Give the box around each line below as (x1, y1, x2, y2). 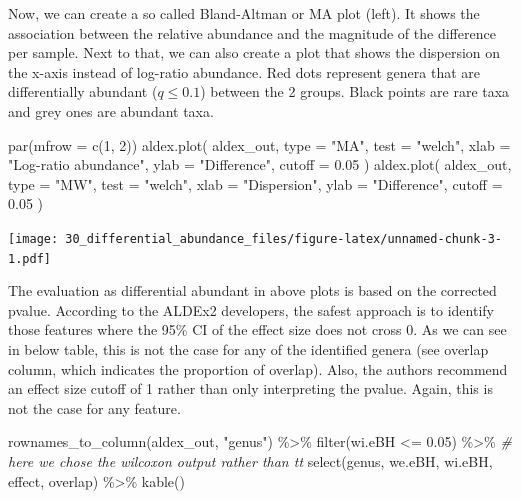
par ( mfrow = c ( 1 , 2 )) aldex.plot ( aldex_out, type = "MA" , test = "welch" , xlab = (8, 134, 511, 155)
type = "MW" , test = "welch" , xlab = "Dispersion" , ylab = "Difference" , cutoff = (8, 173, 503, 194)
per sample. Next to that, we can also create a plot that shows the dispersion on (8, 42, 501, 63)
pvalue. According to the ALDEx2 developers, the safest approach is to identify (8, 299, 494, 320)
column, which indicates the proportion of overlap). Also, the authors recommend (8, 358, 508, 379)
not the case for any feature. (8, 397, 181, 418)
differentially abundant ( (8, 81, 158, 102)
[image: (8, 231, 59, 246)
